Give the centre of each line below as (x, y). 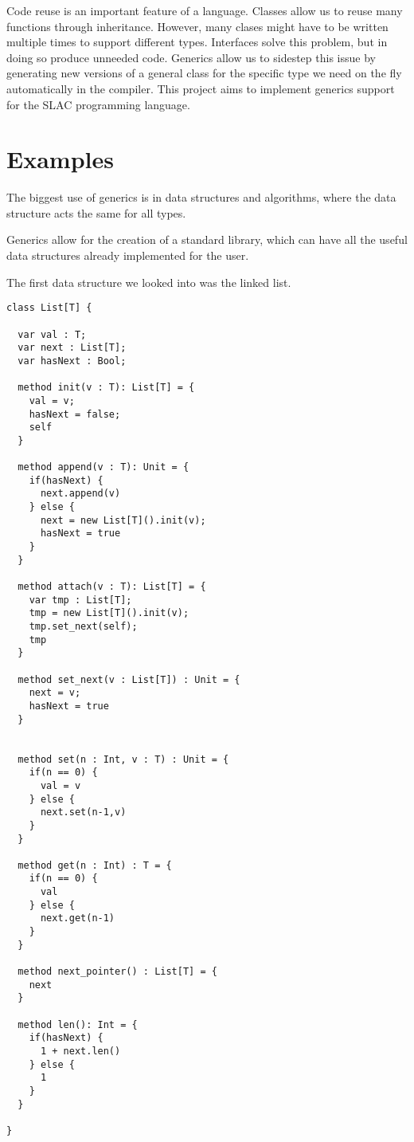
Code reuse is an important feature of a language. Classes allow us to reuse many (205, 10)
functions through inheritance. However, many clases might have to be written (197, 26)
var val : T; (52, 334)
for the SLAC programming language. (98, 104)
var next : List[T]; (72, 348)
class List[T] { (49, 308)
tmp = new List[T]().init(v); (109, 613)
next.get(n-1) (78, 918)
